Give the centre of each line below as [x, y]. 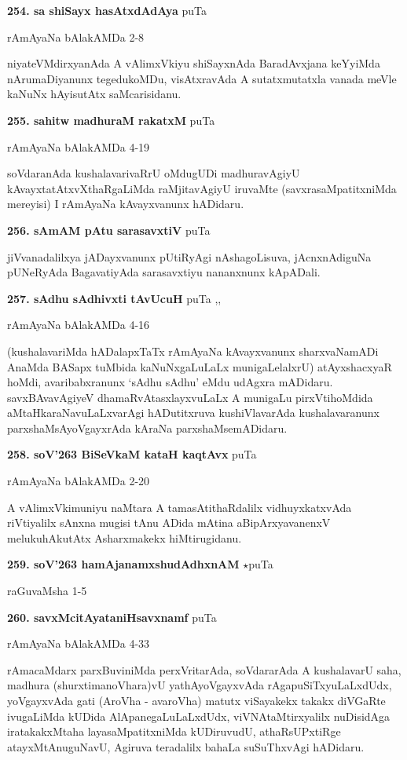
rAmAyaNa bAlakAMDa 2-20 [79, 481]
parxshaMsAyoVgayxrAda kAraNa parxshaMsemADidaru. [147, 427]
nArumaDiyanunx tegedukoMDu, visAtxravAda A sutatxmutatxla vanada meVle [202, 78]
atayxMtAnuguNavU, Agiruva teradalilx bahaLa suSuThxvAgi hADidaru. [186, 746]
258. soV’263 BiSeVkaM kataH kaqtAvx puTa [132, 454]
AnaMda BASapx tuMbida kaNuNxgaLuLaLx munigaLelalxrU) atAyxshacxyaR [200, 366]
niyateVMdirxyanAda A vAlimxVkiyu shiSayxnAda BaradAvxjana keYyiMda [194, 63]
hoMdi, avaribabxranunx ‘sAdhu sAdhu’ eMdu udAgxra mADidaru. [170, 382]
